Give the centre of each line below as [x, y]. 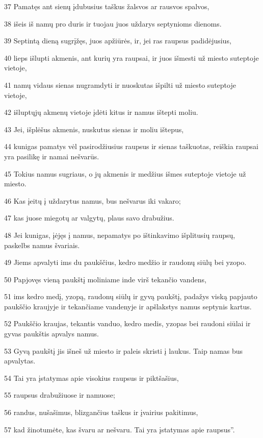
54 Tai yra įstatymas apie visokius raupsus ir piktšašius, [91, 378]
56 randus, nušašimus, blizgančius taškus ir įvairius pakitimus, [101, 412]
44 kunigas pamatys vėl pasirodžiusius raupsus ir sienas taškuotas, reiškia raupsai [131, 146]
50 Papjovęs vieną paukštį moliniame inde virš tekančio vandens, [105, 279]
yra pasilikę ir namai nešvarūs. [52, 156]
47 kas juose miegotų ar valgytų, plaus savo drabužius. [89, 218]
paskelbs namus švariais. [42, 245]
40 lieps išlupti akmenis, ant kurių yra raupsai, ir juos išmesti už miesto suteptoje [131, 57]
